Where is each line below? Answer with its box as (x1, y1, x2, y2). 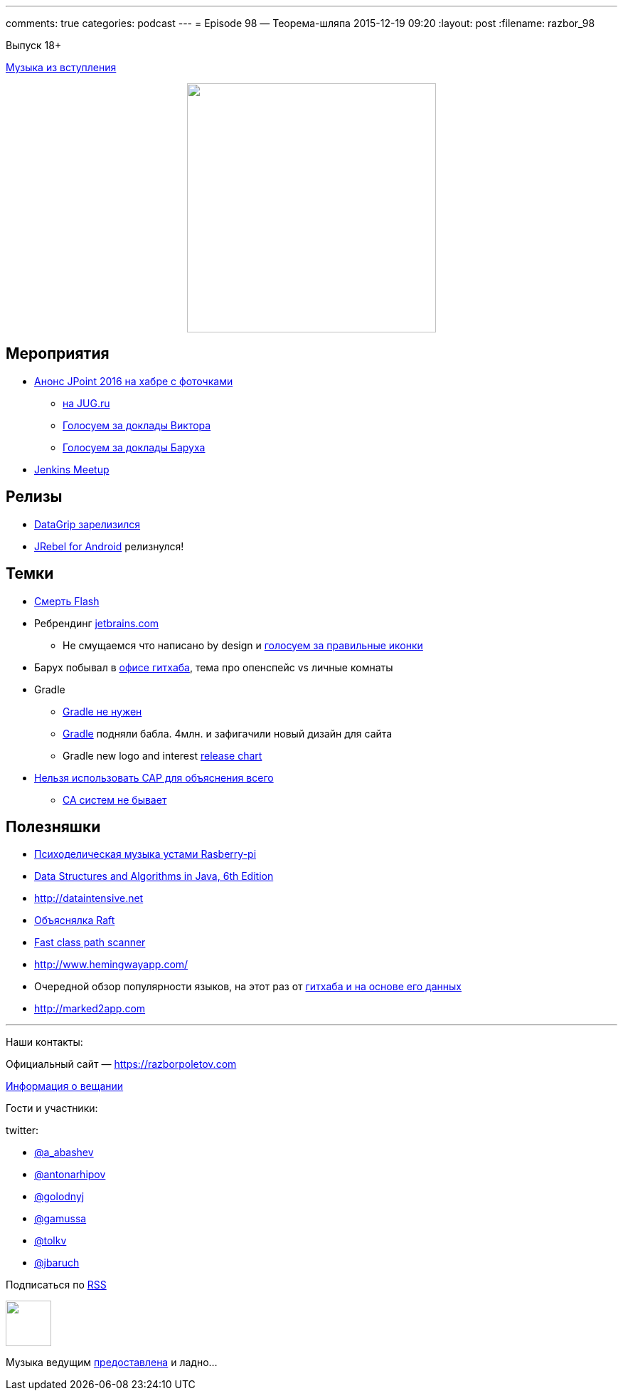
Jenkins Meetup (34, 463, 110, 476)
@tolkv (34, 1234, 67, 1247)
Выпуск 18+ (6, 39, 62, 51)
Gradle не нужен (63, 705, 142, 718)
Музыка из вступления (6, 61, 117, 73)
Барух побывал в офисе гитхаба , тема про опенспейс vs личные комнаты (34, 661, 393, 673)
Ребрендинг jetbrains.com (34, 616, 159, 629)
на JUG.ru (63, 397, 110, 409)
